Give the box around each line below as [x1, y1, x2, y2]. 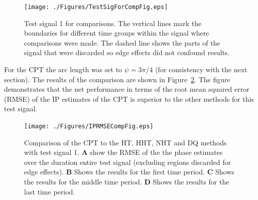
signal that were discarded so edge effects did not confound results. [24, 47, 230, 58]
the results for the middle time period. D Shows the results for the [24, 176, 229, 187]
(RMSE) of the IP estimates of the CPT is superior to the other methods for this [4, 93, 254, 104]
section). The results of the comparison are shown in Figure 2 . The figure [4, 74, 230, 84]
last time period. [24, 186, 75, 196]
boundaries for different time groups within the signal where [24, 28, 209, 38]
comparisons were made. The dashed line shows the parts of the [24, 37, 220, 48]
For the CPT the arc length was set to [4, 64, 122, 75]
